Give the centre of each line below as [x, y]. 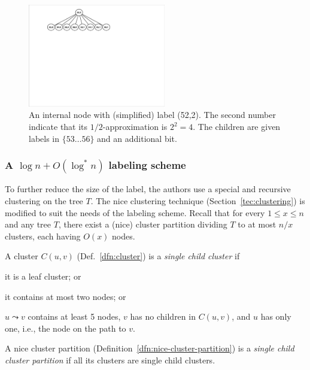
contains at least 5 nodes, [74, 316]
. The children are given [237, 127]
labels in [44, 138]
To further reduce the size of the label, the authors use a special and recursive [148, 189]
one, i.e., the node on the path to [66, 328]
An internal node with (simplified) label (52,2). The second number [152, 115]
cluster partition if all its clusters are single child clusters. [110, 360]
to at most [257, 224]
